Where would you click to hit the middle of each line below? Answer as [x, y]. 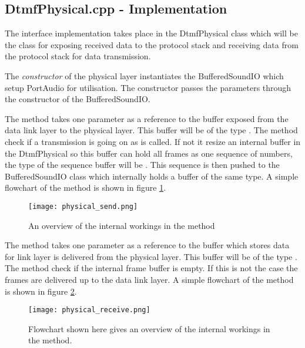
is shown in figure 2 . [41, 291]
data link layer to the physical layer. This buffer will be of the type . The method [151, 130]
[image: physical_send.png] [83, 206]
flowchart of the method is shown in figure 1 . [86, 187]
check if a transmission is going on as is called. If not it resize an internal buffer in [153, 141]
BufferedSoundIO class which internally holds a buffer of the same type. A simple [152, 176]
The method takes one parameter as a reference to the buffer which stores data [147, 245]
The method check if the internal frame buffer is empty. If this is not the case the [151, 268]
